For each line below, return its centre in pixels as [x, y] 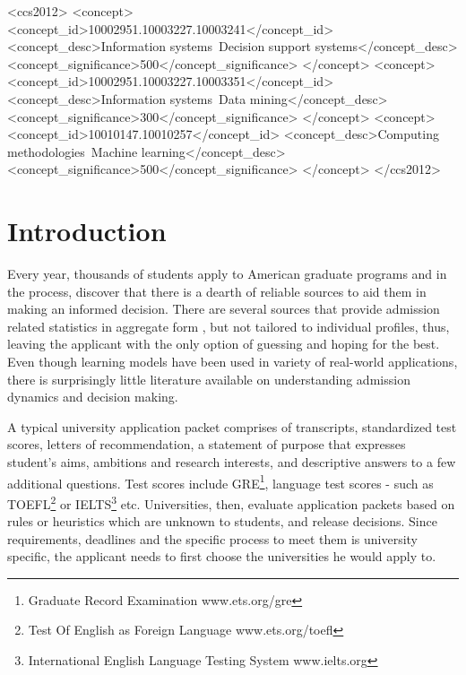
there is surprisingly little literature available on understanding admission [209, 379]
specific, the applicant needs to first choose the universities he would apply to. [222, 556]
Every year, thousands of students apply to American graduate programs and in [227, 274]
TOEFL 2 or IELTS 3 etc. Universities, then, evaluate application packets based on [231, 502]
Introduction [87, 231]
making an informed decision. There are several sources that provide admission [224, 309]
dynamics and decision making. [93, 397]
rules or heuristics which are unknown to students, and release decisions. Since [222, 521]
